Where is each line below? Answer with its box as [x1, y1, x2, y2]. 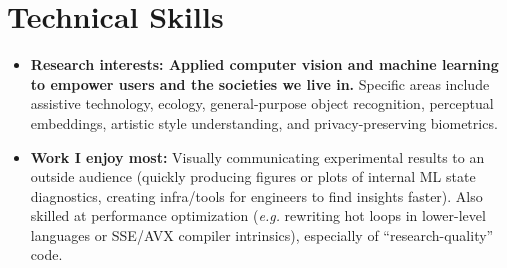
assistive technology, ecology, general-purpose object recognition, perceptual [30, 93, 494, 114]
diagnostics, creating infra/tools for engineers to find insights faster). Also [30, 185, 483, 206]
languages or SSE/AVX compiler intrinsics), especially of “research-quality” [30, 224, 494, 245]
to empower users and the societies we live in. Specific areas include [30, 73, 490, 94]
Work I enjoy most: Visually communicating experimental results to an [30, 146, 485, 167]
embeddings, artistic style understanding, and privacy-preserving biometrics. [30, 112, 498, 133]
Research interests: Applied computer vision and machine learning [30, 54, 499, 75]
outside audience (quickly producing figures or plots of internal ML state [30, 166, 476, 187]
